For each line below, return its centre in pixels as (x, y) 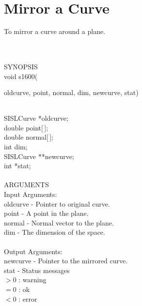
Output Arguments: (33, 251)
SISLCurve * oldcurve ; (36, 118)
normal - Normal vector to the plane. (59, 222)
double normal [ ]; (29, 137)
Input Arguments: (31, 194)
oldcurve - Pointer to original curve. (57, 203)
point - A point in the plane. (46, 213)
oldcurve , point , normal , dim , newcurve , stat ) (71, 92)
